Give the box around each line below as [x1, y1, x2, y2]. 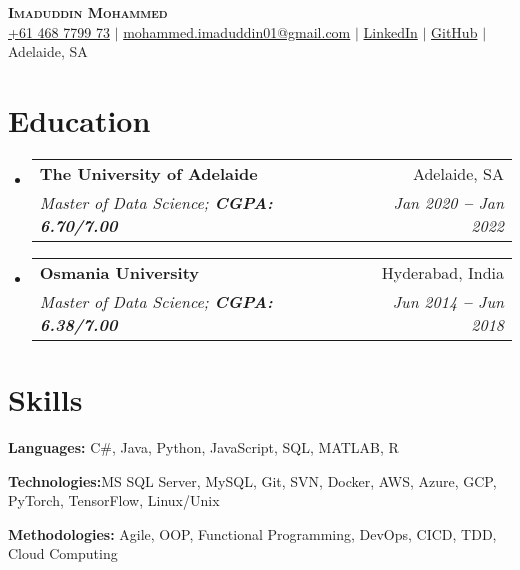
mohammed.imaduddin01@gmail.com [123, 21, 351, 42]
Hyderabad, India [381, 260, 504, 284]
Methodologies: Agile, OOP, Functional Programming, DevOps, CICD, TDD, [8, 523, 497, 544]
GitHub [431, 21, 478, 42]
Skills [8, 379, 83, 420]
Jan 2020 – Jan [393, 190, 504, 214]
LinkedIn [363, 21, 418, 42]
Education [8, 99, 151, 140]
